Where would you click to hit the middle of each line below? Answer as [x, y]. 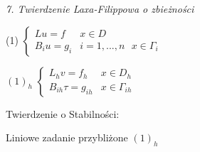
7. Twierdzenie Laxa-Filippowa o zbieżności [100, 9]
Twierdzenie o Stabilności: [63, 113]
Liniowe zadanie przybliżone [67, 137]
